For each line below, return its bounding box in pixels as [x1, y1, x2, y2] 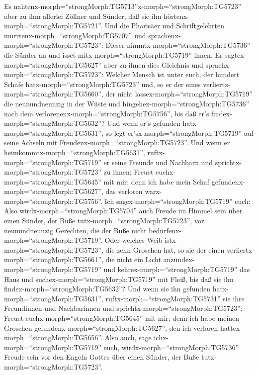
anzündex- [163, 254, 195, 265]
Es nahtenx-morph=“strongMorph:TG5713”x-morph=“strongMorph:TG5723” [4, 1, 242, 11]
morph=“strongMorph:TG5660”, [4, 89, 103, 99]
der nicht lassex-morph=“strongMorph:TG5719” [105, 89, 253, 99]
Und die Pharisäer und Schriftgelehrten [104, 20, 224, 31]
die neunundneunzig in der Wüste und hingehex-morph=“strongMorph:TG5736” [4, 98, 250, 108]
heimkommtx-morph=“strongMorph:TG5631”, [4, 147, 145, 157]
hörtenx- [164, 10, 189, 21]
